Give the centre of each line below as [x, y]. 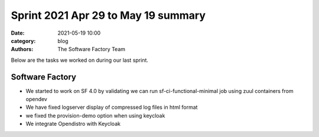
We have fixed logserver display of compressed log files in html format [112, 107]
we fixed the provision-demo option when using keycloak [95, 115]
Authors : [22, 49]
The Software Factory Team [92, 49]
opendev [36, 99]
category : [23, 41]
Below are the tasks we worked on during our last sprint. [80, 60]
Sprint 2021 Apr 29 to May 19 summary [108, 15]
